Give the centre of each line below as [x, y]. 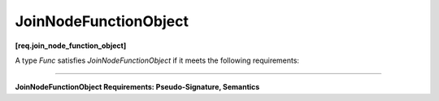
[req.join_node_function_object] [71, 46]
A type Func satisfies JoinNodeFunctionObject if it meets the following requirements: [157, 60]
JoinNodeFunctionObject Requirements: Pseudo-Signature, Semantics [137, 87]
